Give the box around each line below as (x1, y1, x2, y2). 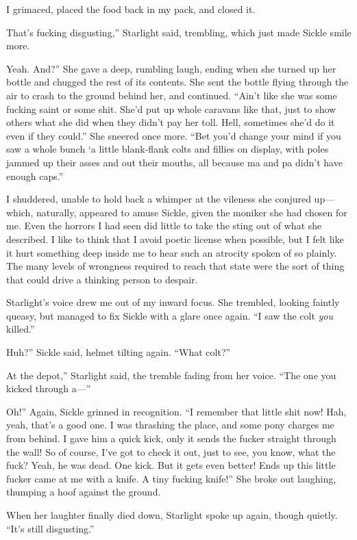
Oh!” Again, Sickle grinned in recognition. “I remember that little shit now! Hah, (6, 404, 347, 418)
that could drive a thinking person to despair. (6, 272, 198, 286)
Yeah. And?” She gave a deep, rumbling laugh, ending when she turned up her (6, 61, 336, 75)
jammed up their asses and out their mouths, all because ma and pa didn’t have (6, 155, 343, 169)
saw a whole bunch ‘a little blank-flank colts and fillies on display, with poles (6, 142, 329, 156)
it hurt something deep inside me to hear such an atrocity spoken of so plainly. (6, 245, 337, 259)
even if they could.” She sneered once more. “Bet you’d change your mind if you (6, 128, 341, 142)
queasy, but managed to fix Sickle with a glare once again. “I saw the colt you (6, 308, 334, 322)
